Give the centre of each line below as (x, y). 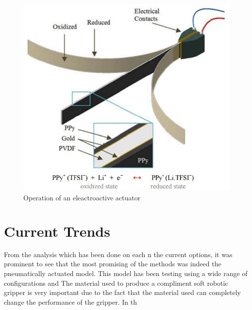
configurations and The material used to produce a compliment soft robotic (116, 283)
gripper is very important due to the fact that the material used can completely (123, 292)
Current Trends (57, 231)
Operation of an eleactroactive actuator (82, 198)
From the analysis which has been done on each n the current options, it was (118, 254)
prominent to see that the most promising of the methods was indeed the (113, 264)
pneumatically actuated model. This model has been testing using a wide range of (126, 273)
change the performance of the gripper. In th (70, 302)
